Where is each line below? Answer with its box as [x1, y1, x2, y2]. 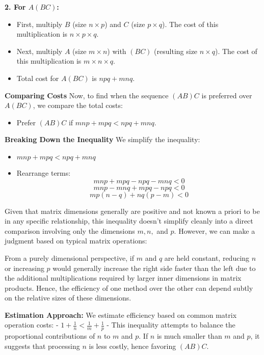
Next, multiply [16, 45, 63, 56]
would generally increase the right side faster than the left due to [52, 262, 256, 273]
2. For [5, 2, 26, 12]
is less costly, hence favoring [89, 340, 176, 351]
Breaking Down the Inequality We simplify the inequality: [5, 134, 200, 145]
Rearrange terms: [16, 167, 71, 178]
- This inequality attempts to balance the [107, 319, 235, 330]
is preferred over [201, 90, 252, 100]
